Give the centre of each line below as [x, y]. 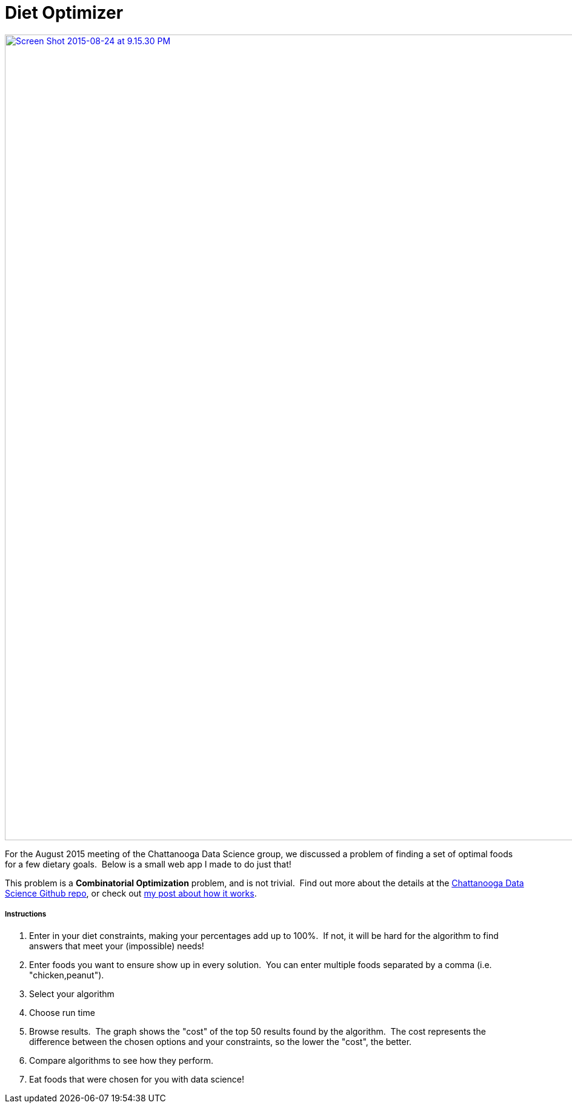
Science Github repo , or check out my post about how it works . [131, 893]
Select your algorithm [72, 994]
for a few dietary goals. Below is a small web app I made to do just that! [148, 864]
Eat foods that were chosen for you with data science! [137, 1079]
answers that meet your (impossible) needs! [117, 946]
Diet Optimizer [64, 13]
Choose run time [62, 1012]
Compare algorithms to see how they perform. [121, 1060]
